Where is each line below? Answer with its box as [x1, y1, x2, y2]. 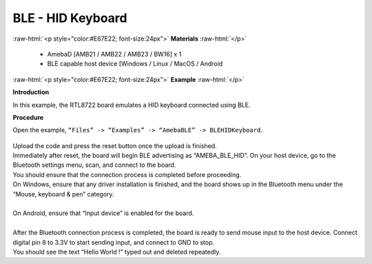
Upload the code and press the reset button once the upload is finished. [12, 141, 217, 150]
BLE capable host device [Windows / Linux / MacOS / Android [47, 59, 223, 68]
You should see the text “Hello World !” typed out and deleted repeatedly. [12, 247, 221, 256]
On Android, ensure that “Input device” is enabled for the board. [12, 209, 194, 217]
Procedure [12, 113, 44, 121]
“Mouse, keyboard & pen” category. [12, 190, 114, 198]
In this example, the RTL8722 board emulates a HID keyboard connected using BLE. [12, 101, 251, 109]
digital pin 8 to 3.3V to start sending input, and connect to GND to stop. [12, 238, 215, 246]
